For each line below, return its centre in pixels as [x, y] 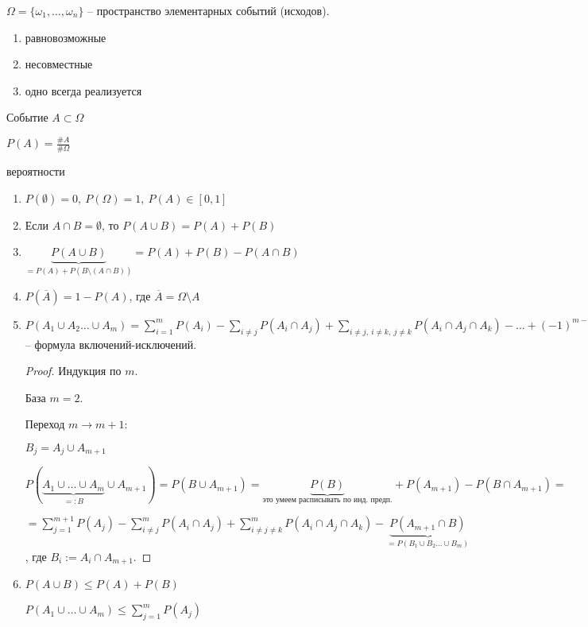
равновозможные [66, 37]
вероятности [36, 171]
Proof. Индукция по [73, 371]
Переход [45, 424]
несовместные [59, 64]
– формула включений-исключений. [111, 344]
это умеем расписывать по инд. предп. [327, 500]
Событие [27, 117]
